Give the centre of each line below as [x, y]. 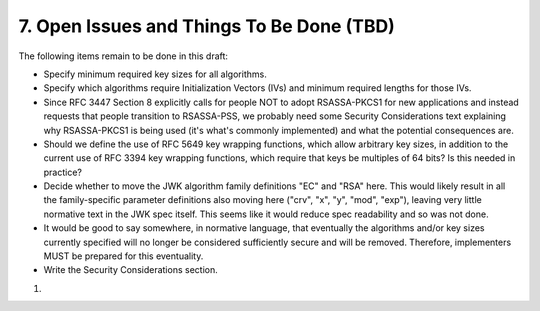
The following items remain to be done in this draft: [123, 56]
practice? [62, 172]
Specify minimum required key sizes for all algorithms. [155, 74]
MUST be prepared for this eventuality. [123, 256]
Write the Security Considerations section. [131, 270]
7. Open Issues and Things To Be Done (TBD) [206, 26]
